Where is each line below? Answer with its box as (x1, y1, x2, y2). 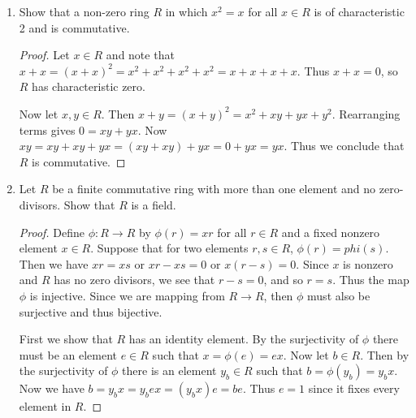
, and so (263, 271, 303, 288)
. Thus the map (332, 271, 409, 288)
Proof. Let (19, 46, 70, 63)
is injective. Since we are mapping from (29, 287, 225, 304)
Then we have (19, 255, 89, 272)
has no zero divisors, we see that (54, 271, 215, 288)
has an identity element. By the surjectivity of (128, 330, 359, 347)
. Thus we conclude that (284, 137, 405, 154)
